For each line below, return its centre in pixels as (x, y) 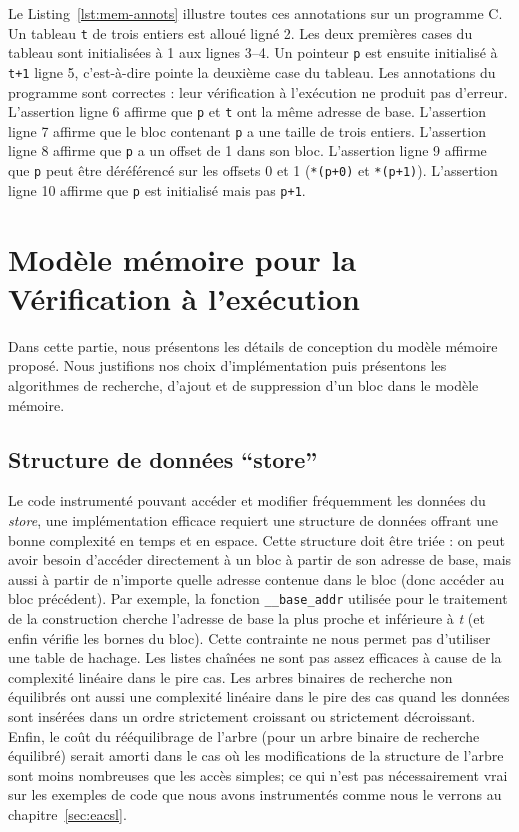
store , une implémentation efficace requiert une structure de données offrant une (253, 519)
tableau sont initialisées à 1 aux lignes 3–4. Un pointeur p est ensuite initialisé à (253, 52)
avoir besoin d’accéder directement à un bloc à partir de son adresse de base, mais (260, 559)
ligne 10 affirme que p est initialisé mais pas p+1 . (157, 189)
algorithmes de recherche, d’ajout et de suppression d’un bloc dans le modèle (243, 384)
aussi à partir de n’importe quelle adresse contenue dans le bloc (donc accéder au (256, 578)
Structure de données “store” (163, 458)
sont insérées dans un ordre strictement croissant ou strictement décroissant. (242, 715)
